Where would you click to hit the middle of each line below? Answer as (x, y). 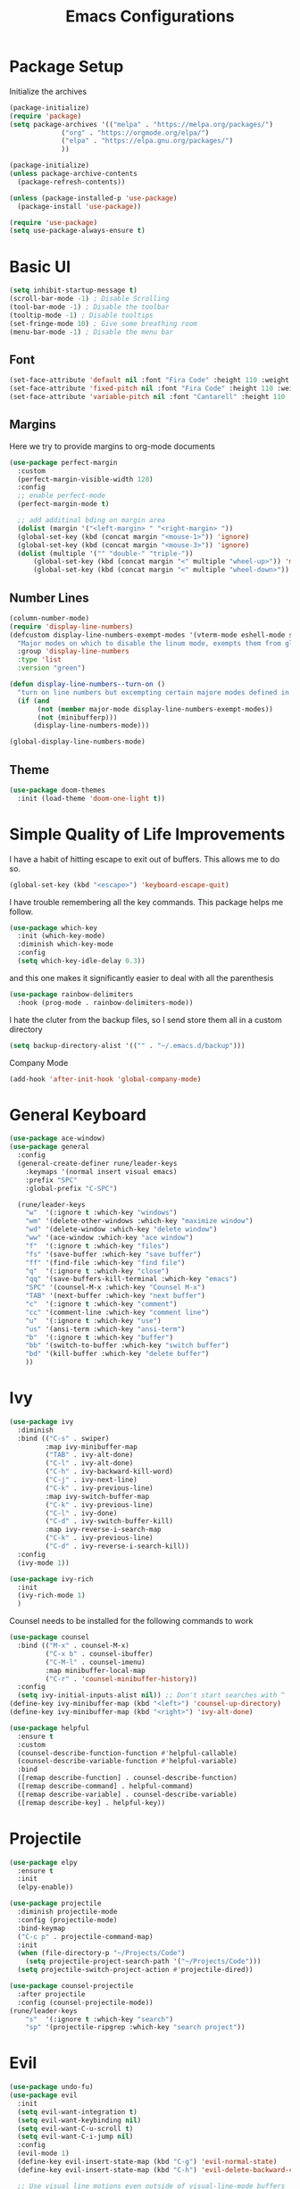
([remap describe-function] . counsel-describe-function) (128, 1778)
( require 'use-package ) (54, 222)
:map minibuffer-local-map (95, 1670)
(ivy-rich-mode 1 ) (52, 1595)
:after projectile (52, 1994)
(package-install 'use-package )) (79, 206)
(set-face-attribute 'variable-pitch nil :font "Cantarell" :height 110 (147, 397)
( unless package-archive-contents (74, 174)
